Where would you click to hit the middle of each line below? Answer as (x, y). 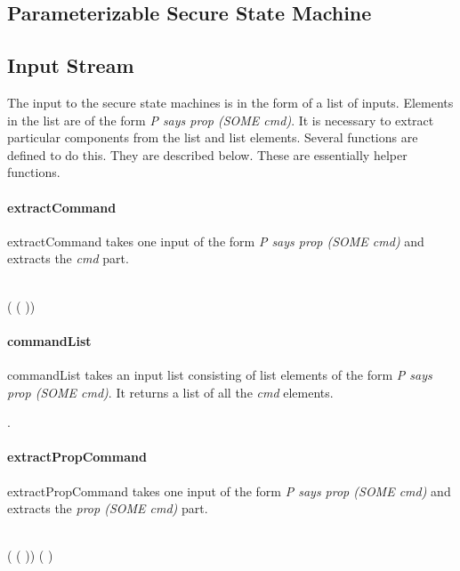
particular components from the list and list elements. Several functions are (213, 137)
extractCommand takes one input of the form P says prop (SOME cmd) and (216, 241)
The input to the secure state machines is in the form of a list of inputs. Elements (230, 102)
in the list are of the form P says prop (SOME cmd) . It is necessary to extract (221, 120)
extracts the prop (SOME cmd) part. (108, 508)
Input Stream (71, 65)
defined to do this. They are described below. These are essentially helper (207, 154)
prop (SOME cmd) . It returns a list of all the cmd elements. (170, 392)
